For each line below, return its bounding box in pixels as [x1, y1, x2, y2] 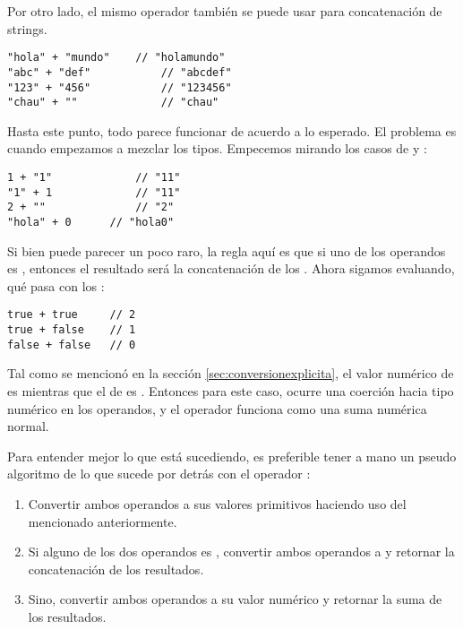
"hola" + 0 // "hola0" [7, 215, 175, 228]
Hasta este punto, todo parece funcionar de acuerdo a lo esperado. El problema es [7, 121, 457, 140]
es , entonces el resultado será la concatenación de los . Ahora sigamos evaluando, [7, 259, 455, 278]
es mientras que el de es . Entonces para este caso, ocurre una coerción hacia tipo [7, 381, 454, 400]
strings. [7, 19, 47, 38]
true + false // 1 [7, 323, 136, 337]
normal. [7, 417, 49, 435]
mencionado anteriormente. [28, 512, 177, 530]
